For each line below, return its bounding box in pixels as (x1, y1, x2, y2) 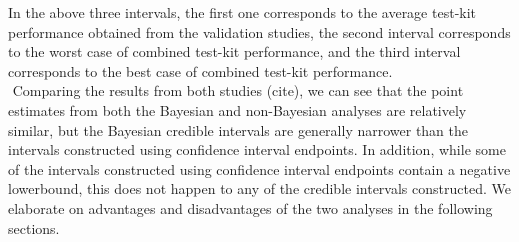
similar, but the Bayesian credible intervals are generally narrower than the (8, 119, 469, 140)
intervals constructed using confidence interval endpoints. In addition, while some (8, 139, 506, 160)
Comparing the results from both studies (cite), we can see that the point (12, 80, 464, 101)
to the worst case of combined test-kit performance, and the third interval (8, 41, 461, 62)
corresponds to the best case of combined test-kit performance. (8, 60, 393, 81)
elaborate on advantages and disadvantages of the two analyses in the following (8, 197, 493, 218)
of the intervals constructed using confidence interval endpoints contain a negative (8, 158, 511, 179)
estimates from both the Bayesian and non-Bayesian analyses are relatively (8, 99, 467, 120)
